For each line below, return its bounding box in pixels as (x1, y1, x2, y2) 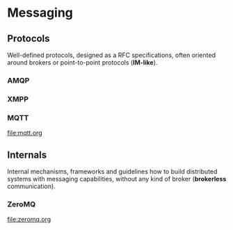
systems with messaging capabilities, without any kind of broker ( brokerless (7, 174, 227, 183)
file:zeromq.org (7, 215, 51, 224)
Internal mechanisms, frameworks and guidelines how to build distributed (7, 167, 218, 175)
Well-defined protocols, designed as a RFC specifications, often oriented (7, 51, 216, 59)
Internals (7, 149, 47, 161)
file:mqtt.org (7, 129, 43, 137)
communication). (7, 182, 56, 190)
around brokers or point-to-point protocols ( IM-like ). (7, 58, 158, 67)
